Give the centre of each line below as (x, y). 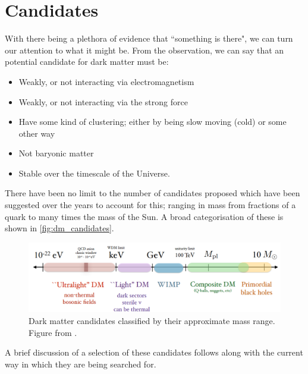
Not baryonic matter (56, 153)
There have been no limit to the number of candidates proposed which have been (153, 193)
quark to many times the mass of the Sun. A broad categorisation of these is (144, 216)
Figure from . (53, 332)
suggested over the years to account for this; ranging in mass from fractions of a (150, 205)
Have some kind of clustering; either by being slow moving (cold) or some (153, 122)
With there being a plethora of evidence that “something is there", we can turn (149, 38)
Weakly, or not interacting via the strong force (103, 101)
